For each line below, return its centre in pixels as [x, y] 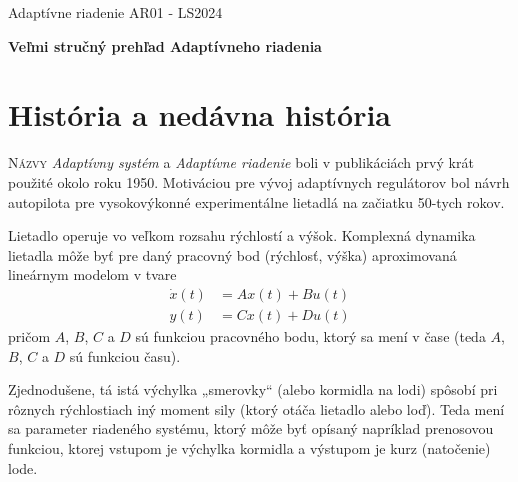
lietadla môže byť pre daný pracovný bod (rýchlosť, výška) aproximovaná [232, 254]
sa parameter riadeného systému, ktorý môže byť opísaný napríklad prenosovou [251, 428]
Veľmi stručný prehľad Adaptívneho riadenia [165, 45]
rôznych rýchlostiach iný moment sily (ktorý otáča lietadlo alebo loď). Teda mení [256, 408]
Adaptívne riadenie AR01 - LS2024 [115, 12]
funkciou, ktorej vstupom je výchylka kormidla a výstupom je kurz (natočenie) [249, 447]
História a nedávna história [199, 114]
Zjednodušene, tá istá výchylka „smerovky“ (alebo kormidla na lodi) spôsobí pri [253, 389]
